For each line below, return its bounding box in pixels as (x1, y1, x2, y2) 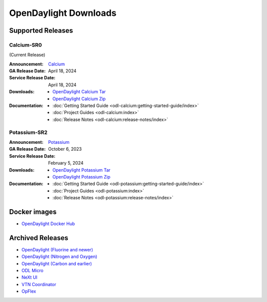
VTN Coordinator (21, 281, 56, 287)
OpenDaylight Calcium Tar (52, 89, 106, 95)
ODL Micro (21, 268, 44, 274)
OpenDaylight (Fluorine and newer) (21, 246, 93, 252)
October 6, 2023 (48, 146, 82, 152)
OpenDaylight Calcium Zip (52, 96, 106, 102)
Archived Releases (9, 234, 69, 242)
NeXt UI (21, 274, 38, 280)
